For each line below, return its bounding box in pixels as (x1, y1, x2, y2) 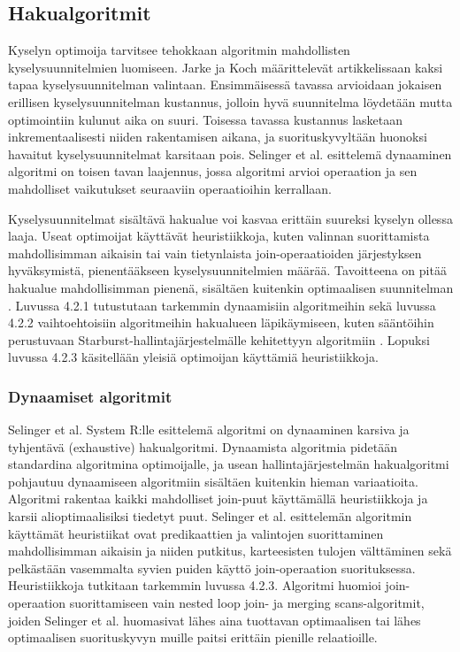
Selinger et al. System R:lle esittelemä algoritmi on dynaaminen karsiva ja (8, 420, 410, 439)
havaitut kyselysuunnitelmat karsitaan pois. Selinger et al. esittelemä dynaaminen (8, 144, 452, 163)
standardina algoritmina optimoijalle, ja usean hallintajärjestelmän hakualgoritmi (8, 455, 449, 473)
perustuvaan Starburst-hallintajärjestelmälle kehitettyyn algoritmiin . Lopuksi (8, 330, 430, 349)
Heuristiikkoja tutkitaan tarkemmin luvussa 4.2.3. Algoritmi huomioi (8, 576, 381, 594)
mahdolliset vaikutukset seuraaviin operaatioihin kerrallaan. (8, 179, 333, 197)
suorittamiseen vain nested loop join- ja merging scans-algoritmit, (69, 594, 425, 612)
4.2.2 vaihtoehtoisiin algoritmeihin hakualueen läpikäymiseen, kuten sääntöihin (8, 313, 434, 332)
